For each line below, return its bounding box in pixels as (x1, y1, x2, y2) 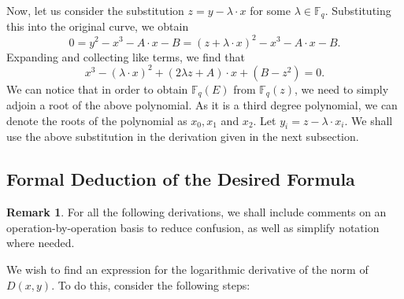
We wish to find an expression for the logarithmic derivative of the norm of (6, 261, 369, 278)
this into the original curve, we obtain (6, 18, 189, 35)
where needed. (6, 234, 75, 251)
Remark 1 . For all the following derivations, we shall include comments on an (6, 204, 387, 220)
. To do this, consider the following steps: (51, 276, 250, 293)
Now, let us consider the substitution (6, 2, 184, 18)
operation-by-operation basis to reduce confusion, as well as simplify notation (6, 219, 380, 235)
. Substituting (324, 2, 391, 18)
